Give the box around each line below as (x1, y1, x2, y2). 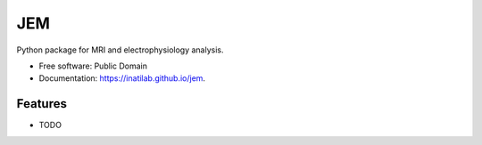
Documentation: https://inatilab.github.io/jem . (38, 73, 205, 84)
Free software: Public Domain (38, 60, 147, 71)
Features (16, 96, 67, 111)
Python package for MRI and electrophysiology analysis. (16, 44, 224, 55)
